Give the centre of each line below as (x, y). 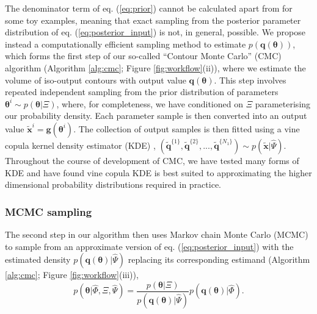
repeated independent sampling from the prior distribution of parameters (142, 92)
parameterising (283, 103)
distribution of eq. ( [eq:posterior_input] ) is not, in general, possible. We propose (155, 32)
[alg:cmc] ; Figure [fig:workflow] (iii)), (72, 275)
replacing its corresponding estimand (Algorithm (219, 259)
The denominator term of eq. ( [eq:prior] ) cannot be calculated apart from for (149, 8)
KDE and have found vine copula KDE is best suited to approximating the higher (158, 172)
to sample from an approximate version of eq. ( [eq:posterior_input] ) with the (149, 246)
